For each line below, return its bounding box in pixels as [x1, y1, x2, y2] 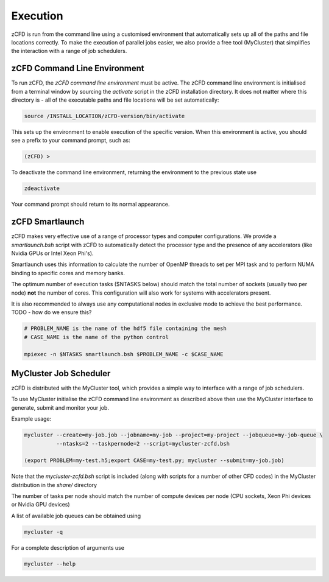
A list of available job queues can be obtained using [11, 512, 141, 519]
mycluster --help [24, 560, 76, 567]
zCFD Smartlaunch [11, 217, 85, 227]
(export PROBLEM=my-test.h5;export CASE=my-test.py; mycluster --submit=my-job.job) [24, 457, 285, 464]
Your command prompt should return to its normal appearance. [11, 201, 170, 208]
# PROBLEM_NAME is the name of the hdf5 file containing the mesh [24, 325, 227, 332]
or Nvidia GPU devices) [11, 501, 70, 508]
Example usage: [11, 415, 52, 422]
